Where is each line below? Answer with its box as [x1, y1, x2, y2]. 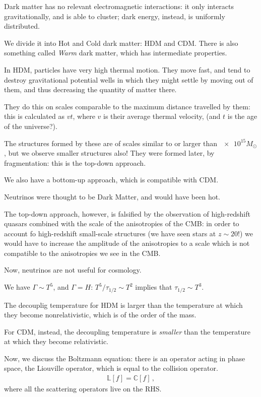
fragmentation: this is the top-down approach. [4, 157, 146, 168]
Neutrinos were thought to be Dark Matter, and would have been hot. [4, 191, 221, 202]
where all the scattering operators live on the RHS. [4, 383, 162, 394]
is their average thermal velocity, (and [103, 111, 221, 121]
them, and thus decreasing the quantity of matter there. [4, 84, 177, 95]
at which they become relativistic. [4, 336, 108, 347]
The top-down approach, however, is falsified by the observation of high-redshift [4, 208, 250, 219]
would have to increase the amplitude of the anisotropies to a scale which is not [4, 238, 250, 248]
